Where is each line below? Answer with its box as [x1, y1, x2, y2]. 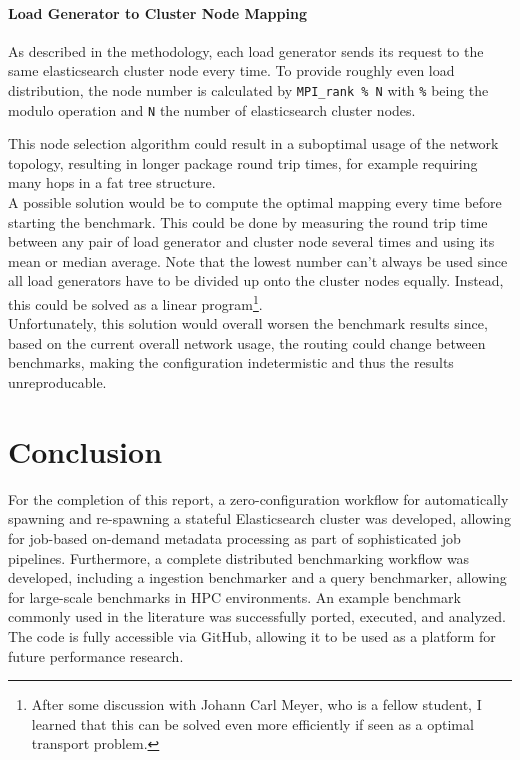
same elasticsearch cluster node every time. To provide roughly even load [8, 60, 455, 81]
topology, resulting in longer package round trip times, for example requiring [8, 152, 478, 173]
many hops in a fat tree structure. [8, 172, 216, 193]
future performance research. [8, 645, 184, 666]
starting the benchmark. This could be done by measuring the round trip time [8, 211, 488, 232]
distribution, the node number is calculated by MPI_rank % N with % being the [8, 79, 489, 100]
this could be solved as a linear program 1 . [8, 291, 263, 314]
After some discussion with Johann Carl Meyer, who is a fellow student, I [31, 694, 482, 715]
